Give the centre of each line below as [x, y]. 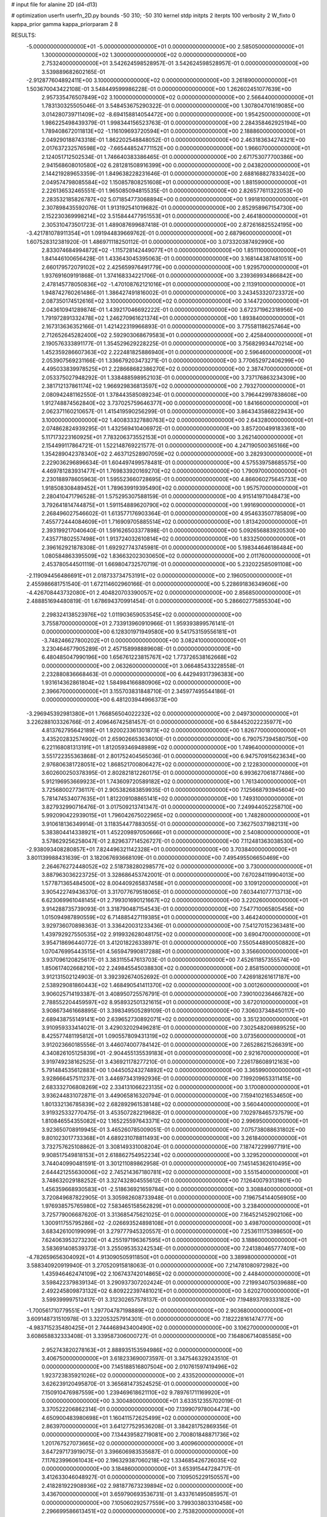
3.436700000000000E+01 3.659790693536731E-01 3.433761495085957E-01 [139, 1494]
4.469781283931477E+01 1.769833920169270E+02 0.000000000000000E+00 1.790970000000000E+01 [174, 471]
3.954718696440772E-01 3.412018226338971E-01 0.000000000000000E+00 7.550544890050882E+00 [173, 943]
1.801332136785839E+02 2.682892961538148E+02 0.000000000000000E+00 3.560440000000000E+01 [175, 1104]
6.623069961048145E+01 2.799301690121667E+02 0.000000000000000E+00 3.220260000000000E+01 [175, 900]
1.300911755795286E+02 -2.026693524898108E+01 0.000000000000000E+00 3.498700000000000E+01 [176, 1223]
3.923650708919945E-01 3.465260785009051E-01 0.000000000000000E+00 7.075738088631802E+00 [173, 1129]
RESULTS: [24, 35]
